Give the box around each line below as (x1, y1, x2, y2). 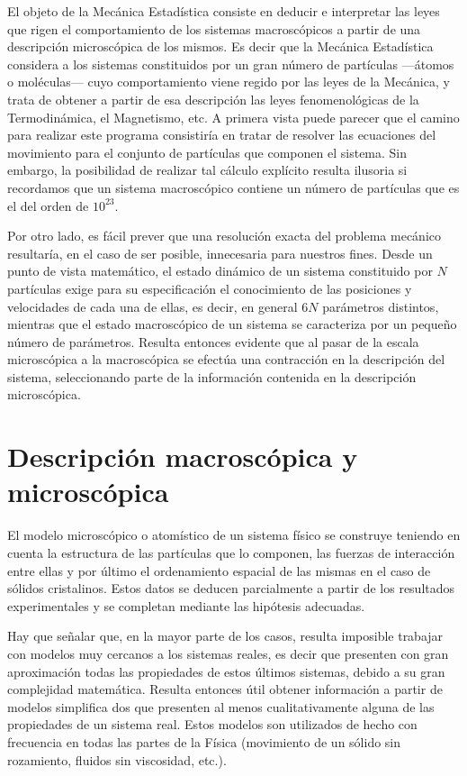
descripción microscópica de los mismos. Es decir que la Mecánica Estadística (7, 37, 434, 56)
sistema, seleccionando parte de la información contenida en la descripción (7, 367, 417, 386)
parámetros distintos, (322, 297, 439, 315)
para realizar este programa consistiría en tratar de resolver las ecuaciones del (7, 125, 436, 144)
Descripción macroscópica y (7, 438, 358, 475)
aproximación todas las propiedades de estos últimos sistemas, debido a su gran (7, 662, 445, 680)
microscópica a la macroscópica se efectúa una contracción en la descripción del (7, 350, 445, 369)
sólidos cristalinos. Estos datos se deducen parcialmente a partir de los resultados (7, 579, 455, 598)
